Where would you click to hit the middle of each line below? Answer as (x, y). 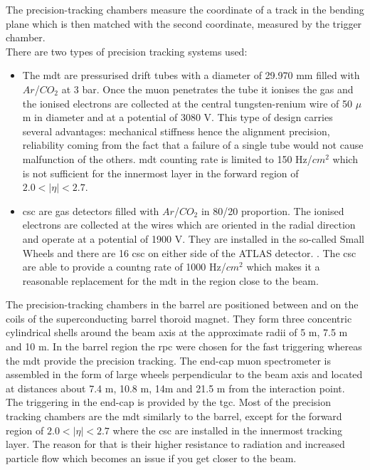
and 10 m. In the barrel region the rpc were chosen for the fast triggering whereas (184, 346)
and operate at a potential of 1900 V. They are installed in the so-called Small (193, 238)
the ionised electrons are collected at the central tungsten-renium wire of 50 (187, 103)
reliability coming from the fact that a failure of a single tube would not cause (193, 145)
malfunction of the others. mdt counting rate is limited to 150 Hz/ (167, 158)
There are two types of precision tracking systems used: (127, 51)
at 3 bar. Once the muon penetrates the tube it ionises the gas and (207, 89)
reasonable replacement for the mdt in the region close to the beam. (170, 280)
